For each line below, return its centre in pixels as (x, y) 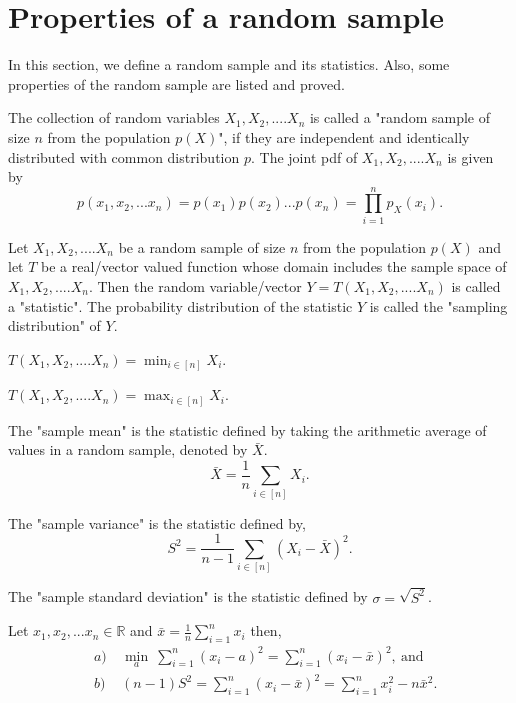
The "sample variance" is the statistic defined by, (157, 522)
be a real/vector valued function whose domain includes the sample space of (274, 266)
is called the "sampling (438, 305)
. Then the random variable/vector (195, 286)
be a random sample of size (202, 246)
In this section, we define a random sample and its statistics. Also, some (229, 64)
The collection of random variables (114, 117)
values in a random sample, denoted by (128, 449)
